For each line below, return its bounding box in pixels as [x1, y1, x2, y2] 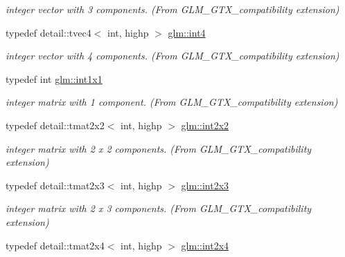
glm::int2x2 [181, 117, 229, 132]
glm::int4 [168, 25, 206, 39]
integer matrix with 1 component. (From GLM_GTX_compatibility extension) [6, 95, 338, 109]
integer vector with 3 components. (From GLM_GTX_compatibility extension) [6, 2, 339, 16]
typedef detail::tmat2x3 [6, 178, 105, 192]
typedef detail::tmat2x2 [6, 117, 105, 132]
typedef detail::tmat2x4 [6, 238, 105, 252]
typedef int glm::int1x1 [6, 71, 103, 86]
